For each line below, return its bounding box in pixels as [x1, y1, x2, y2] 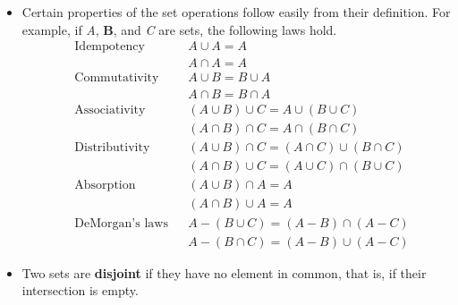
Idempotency [74, 40, 145, 54]
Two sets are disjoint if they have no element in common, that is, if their [21, 263, 427, 282]
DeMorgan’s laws [74, 216, 168, 230]
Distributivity [74, 141, 150, 155]
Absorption [74, 179, 136, 192]
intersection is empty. [21, 281, 139, 300]
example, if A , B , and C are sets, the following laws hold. [21, 20, 337, 38]
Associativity [74, 104, 146, 117]
